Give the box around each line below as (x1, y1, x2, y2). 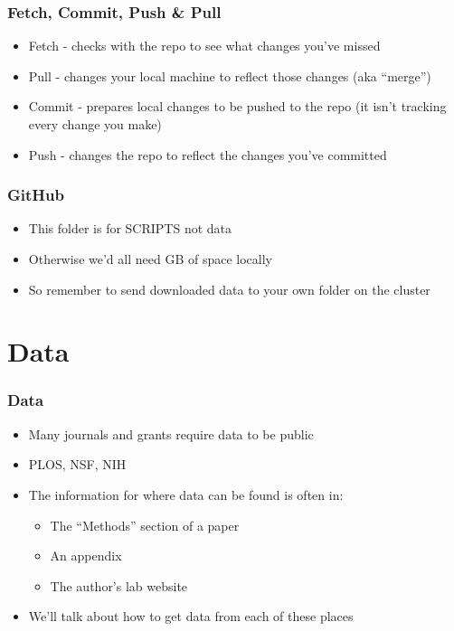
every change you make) (28, 115, 162, 133)
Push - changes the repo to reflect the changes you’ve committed (28, 145, 387, 164)
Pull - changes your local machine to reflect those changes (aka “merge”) (28, 66, 431, 85)
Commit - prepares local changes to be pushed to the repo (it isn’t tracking (28, 97, 447, 116)
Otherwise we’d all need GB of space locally (28, 250, 272, 268)
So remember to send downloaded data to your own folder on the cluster (28, 279, 430, 298)
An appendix (50, 546, 122, 565)
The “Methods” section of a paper (50, 515, 240, 534)
